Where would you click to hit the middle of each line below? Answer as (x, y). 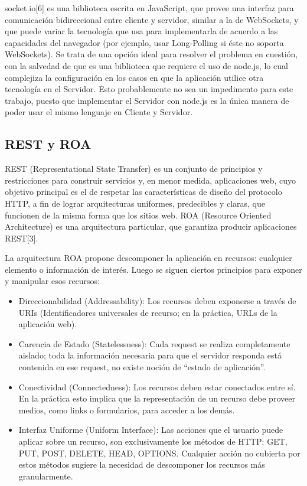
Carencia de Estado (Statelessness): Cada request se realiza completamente (154, 343)
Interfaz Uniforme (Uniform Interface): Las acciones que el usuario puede (151, 430)
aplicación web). (48, 324)
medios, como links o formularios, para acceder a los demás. (127, 410)
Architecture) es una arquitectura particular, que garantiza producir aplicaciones (151, 226)
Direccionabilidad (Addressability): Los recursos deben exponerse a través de (157, 301)
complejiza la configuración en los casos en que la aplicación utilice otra (134, 77)
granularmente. (46, 476)
